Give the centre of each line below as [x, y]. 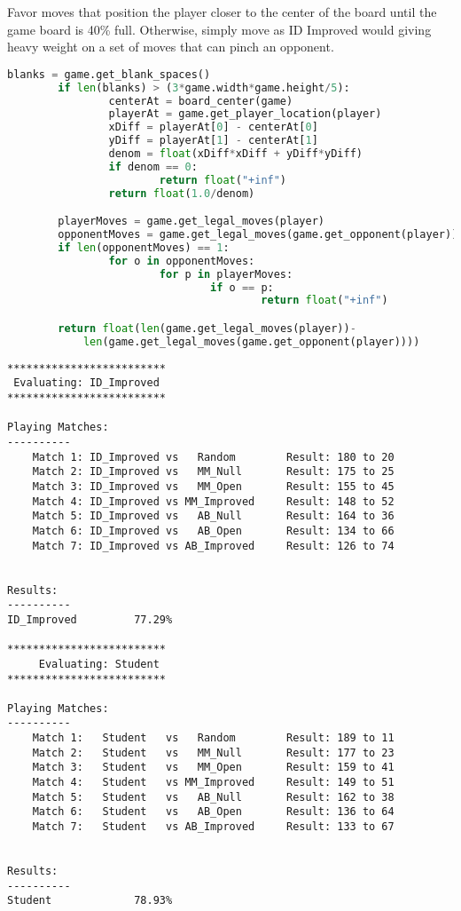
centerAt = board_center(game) [201, 101]
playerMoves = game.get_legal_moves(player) [191, 222]
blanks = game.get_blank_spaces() [109, 74]
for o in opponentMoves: [182, 261]
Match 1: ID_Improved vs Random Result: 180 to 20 [213, 457]
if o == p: [242, 287]
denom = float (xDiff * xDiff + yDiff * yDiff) [235, 154]
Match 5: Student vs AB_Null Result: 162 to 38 [213, 797]
